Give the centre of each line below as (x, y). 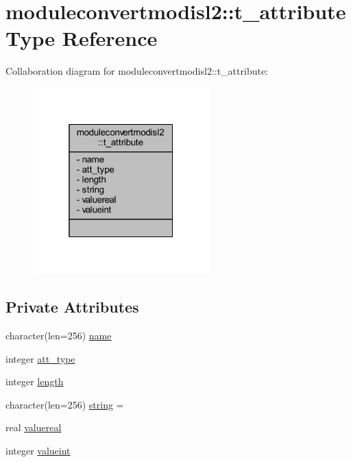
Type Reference (82, 38)
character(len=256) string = (65, 404)
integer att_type (40, 358)
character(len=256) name (59, 336)
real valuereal (34, 427)
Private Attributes (72, 307)
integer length (35, 381)
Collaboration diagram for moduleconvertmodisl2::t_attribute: (137, 71)
